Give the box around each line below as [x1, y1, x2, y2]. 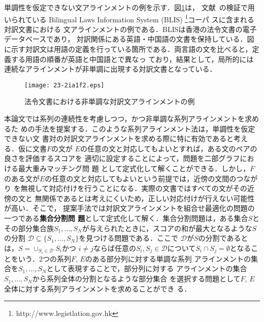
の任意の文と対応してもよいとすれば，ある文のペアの [80, 143, 257, 153]
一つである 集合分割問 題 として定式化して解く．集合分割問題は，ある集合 [4, 213, 248, 223]
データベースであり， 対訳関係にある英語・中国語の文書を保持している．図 [4, 34, 254, 44]
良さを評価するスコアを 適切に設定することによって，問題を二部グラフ [4, 153, 240, 164]
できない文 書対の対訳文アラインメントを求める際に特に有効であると [4, 133, 234, 144]
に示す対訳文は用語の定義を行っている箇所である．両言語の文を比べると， [4, 44, 252, 54]
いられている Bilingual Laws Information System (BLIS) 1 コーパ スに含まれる [4, 12, 254, 24]
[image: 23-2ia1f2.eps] [24, 81, 105, 89]
